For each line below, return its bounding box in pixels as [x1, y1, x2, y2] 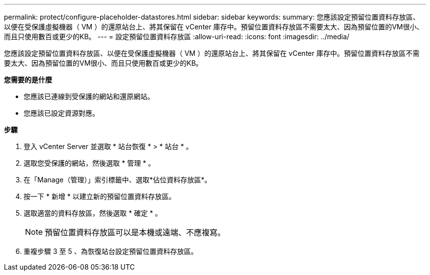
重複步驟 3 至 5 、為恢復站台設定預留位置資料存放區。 [24, 247, 198, 255]
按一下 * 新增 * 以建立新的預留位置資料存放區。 [24, 192, 176, 200]
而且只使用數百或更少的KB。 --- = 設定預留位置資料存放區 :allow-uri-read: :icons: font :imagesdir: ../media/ [4, 32, 349, 41]
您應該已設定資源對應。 [24, 109, 99, 117]
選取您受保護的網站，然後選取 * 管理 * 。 [24, 159, 155, 167]
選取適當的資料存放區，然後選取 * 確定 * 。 [24, 209, 162, 217]
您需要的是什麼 [4, 75, 52, 84]
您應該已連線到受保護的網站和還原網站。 [24, 92, 154, 100]
